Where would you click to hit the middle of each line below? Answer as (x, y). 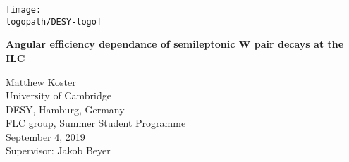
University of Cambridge (59, 95)
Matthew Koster (41, 81)
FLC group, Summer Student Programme (96, 123)
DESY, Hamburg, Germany (65, 109)
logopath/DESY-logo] (54, 21)
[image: (24, 10)
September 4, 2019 (45, 136)
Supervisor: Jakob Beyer (58, 150)
